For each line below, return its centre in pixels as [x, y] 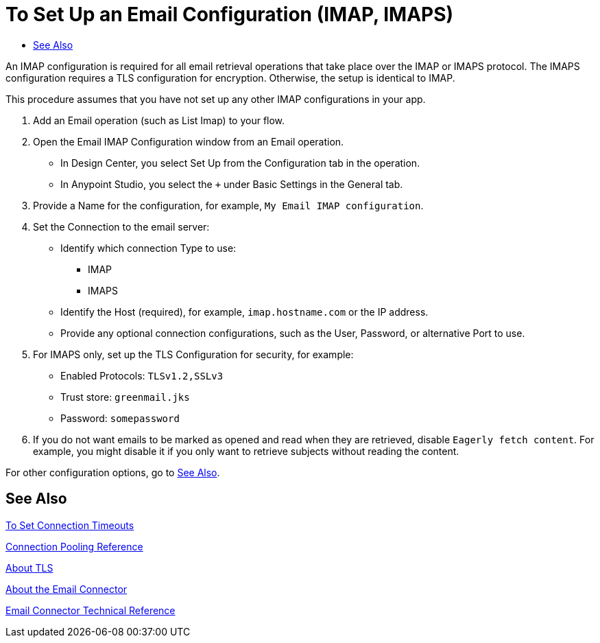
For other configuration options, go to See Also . [113, 472]
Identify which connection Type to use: [148, 248]
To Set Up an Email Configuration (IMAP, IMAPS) [230, 14]
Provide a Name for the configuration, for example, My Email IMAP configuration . [228, 205]
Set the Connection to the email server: [121, 226]
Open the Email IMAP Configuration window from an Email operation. [189, 141]
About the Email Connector [67, 589]
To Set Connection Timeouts [70, 525]
